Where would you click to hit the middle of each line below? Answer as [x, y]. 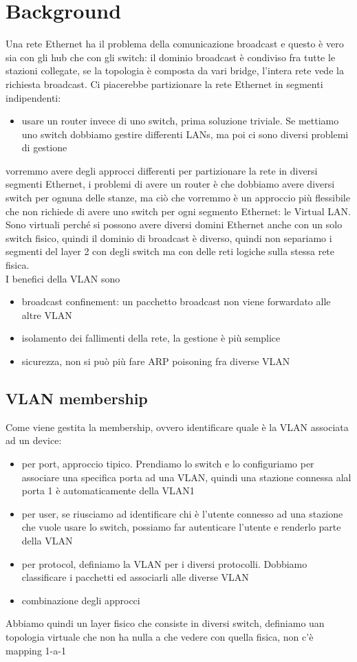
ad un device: [34, 440]
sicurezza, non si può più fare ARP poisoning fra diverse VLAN [156, 361]
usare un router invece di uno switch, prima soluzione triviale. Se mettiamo [180, 121]
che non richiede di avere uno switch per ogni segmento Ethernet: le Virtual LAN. [178, 211]
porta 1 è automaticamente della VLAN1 [108, 490]
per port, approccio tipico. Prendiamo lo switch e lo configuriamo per [168, 463]
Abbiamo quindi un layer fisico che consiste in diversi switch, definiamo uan [165, 623]
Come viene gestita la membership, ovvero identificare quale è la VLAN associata [177, 427]
